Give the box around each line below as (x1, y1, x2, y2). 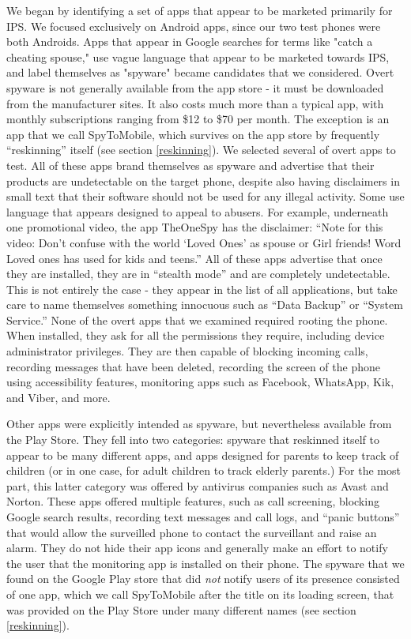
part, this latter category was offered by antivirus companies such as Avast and (6, 477, 389, 494)
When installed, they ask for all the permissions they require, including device (6, 327, 385, 344)
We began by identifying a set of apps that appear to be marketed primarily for (6, 2, 393, 18)
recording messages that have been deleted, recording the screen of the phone (6, 358, 380, 374)
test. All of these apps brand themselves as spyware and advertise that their (6, 156, 375, 173)
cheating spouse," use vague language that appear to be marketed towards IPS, (6, 48, 390, 65)
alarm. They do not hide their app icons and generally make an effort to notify (6, 539, 388, 556)
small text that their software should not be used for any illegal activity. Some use (6, 188, 405, 205)
